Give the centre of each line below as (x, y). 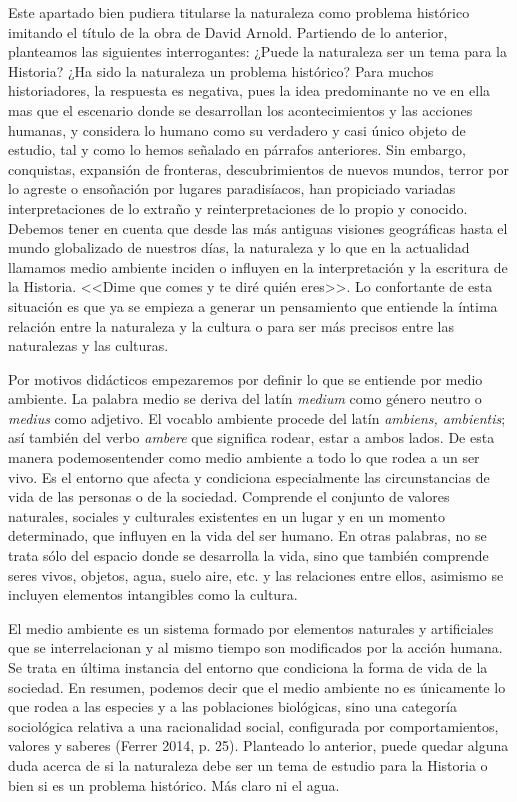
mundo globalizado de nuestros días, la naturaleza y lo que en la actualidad (239, 247)
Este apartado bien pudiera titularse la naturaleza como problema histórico (239, 12)
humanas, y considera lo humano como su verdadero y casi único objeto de (237, 129)
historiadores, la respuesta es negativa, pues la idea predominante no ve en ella (249, 90)
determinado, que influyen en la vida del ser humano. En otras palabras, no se (247, 535)
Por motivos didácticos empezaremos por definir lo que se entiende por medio (245, 378)
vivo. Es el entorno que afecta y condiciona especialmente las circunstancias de (249, 476)
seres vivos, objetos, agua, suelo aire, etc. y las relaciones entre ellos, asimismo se (256, 574)
